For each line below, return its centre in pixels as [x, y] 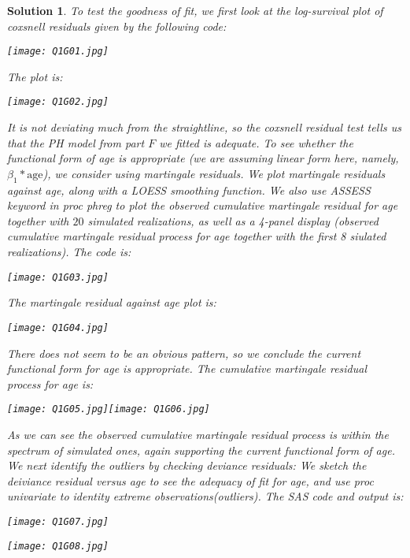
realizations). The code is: [69, 252]
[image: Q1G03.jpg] [58, 277]
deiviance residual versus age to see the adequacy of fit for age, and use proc [190, 480]
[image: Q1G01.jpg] [58, 52]
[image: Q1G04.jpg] [58, 327]
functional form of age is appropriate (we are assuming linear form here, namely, [203, 158]
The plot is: [35, 76]
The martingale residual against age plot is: [112, 302]
